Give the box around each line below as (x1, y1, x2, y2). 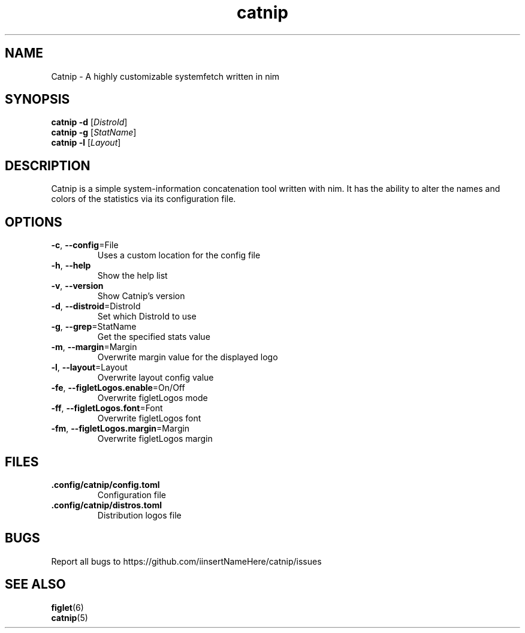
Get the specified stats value (97, 331, 210, 342)
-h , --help (51, 260, 91, 271)
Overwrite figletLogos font (97, 413, 201, 424)
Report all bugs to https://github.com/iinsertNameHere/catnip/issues (51, 556, 322, 566)
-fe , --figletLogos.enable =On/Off (51, 382, 185, 393)
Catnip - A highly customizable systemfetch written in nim (51, 71, 280, 82)
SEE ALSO (5, 577, 66, 592)
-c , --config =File (51, 240, 119, 251)
